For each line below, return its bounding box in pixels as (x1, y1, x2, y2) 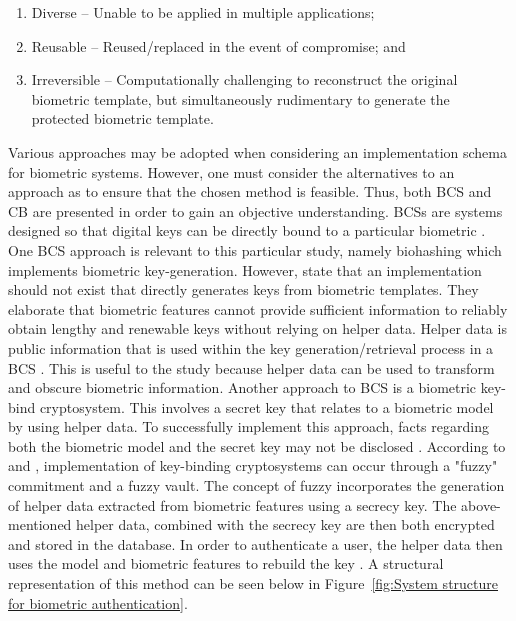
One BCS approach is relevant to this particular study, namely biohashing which (8, 239, 502, 260)
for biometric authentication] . (8, 592, 188, 613)
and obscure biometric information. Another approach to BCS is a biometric (8, 377, 477, 398)
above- (461, 494, 501, 515)
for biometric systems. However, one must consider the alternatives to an (8, 161, 455, 182)
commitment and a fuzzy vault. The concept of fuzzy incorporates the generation (8, 475, 505, 496)
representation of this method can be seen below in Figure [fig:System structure (8, 573, 499, 594)
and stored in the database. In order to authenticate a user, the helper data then (8, 533, 503, 554)
